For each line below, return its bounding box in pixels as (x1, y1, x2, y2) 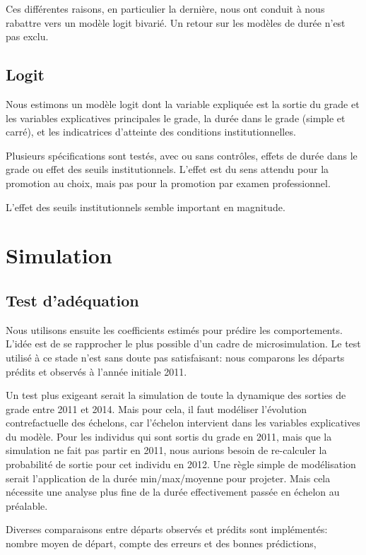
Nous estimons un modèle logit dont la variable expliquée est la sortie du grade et (6, 96, 360, 111)
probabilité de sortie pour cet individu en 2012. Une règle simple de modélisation (6, 457, 356, 472)
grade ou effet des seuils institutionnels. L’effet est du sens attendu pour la (6, 162, 329, 177)
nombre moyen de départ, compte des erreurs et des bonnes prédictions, (6, 536, 317, 551)
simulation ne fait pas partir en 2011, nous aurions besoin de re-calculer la (6, 443, 327, 458)
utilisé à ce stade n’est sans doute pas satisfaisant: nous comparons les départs (6, 350, 345, 364)
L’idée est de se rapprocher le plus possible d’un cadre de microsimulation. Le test (6, 336, 361, 351)
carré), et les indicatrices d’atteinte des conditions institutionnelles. (6, 124, 296, 139)
